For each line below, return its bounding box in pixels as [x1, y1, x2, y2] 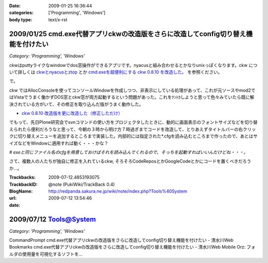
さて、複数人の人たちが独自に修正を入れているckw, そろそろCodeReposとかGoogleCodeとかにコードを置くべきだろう [9, 158, 252, 164]
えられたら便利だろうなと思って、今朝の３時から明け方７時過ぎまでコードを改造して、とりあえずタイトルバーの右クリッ [9, 126, 256, 132]
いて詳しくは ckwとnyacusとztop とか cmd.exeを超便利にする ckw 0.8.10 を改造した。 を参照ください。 [9, 69, 223, 75]
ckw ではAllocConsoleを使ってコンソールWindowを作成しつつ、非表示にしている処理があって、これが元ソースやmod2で [9, 87, 256, 93]
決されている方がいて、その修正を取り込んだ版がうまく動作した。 [9, 101, 144, 107]
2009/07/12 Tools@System [9, 215, 96, 223]
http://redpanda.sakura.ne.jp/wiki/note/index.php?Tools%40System [48, 188, 187, 194]
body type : [9, 16, 32, 22]
